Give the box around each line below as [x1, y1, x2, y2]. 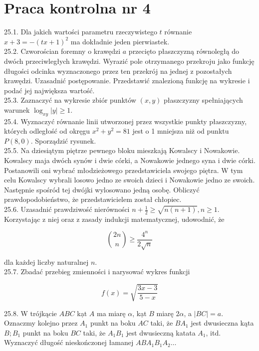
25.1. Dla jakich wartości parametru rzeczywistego [4, 26, 157, 37]
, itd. [206, 327, 221, 338]
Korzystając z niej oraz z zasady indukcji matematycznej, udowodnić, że [4, 213, 225, 224]
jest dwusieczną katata [126, 327, 196, 338]
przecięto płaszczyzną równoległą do [128, 46, 239, 56]
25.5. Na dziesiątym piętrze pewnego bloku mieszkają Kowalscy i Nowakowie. [4, 145, 240, 156]
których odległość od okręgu [4, 126, 90, 136]
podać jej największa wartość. [4, 85, 95, 95]
